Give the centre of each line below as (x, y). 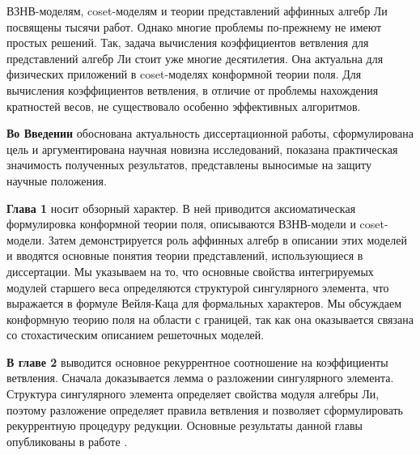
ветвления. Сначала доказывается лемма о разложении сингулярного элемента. (200, 378)
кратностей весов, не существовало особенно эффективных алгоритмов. (184, 106)
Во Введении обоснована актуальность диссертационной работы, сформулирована (210, 133)
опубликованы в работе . (67, 441)
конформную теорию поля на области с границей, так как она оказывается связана (210, 319)
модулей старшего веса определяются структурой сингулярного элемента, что (198, 287)
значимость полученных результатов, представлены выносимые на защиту (189, 165)
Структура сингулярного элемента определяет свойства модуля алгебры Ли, (193, 394)
